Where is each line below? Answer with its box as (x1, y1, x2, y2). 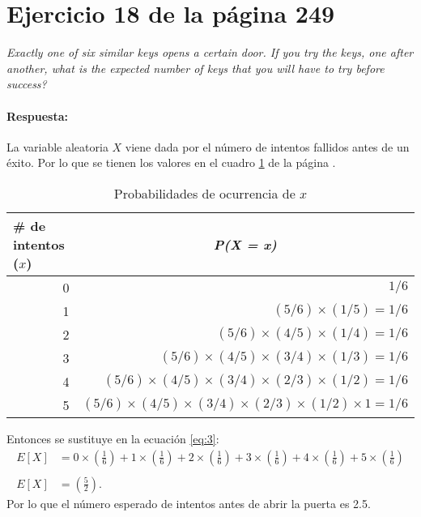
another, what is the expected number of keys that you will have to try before (6, 59, 385, 76)
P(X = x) (213, 234, 277, 254)
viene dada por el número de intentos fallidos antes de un (125, 138, 410, 155)
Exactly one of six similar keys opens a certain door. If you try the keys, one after (6, 44, 414, 61)
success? (6, 75, 47, 92)
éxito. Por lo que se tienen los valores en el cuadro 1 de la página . (6, 154, 336, 171)
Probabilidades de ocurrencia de (113, 183, 296, 203)
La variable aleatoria (6, 138, 108, 155)
